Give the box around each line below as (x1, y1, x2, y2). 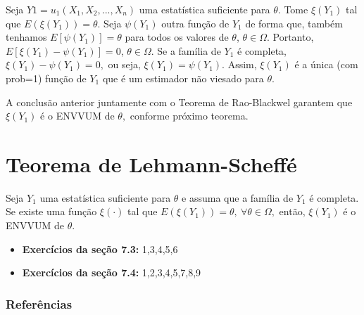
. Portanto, (266, 30, 314, 44)
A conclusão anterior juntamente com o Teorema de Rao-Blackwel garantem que (6, 94, 353, 109)
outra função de (161, 15, 230, 30)
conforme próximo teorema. (130, 108, 249, 123)
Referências (6, 295, 73, 312)
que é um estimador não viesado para (102, 70, 264, 85)
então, (279, 204, 306, 219)
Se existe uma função (6, 204, 97, 219)
